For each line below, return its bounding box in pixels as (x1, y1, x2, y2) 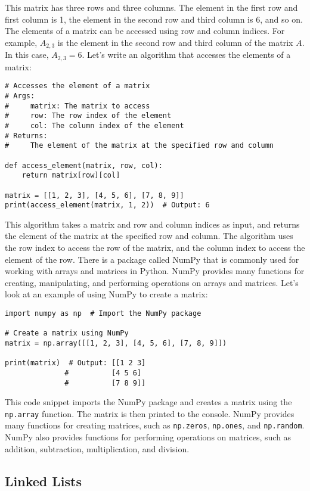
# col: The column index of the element (5, 121, 184, 130)
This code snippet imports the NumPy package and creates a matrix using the (5, 396, 292, 408)
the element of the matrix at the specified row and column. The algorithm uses (5, 229, 293, 242)
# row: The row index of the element (5, 111, 172, 120)
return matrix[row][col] (21, 171, 120, 180)
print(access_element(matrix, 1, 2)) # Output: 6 (5, 201, 210, 210)
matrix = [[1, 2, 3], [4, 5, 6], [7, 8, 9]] (5, 191, 184, 200)
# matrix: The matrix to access (5, 101, 150, 110)
